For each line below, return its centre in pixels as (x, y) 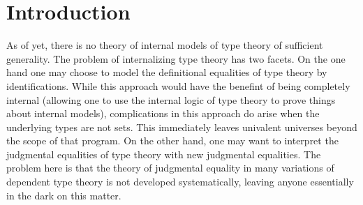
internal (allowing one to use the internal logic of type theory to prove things (171, 99)
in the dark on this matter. (64, 195)
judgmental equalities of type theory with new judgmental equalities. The (164, 154)
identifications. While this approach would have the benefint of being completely (178, 85)
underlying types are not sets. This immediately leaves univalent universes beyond (182, 127)
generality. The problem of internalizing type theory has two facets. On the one (176, 58)
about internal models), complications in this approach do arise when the (163, 113)
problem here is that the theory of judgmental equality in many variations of (170, 168)
